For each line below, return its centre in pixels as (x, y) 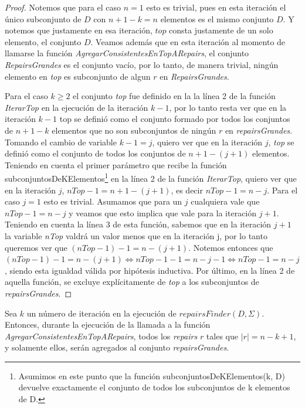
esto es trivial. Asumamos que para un (113, 201)
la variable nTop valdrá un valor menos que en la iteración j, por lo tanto (136, 235)
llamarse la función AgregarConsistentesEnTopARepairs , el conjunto (127, 53)
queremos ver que (36, 247)
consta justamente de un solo (221, 30)
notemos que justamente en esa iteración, (79, 30)
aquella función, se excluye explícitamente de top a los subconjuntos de (132, 282)
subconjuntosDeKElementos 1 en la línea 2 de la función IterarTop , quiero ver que (151, 177)
